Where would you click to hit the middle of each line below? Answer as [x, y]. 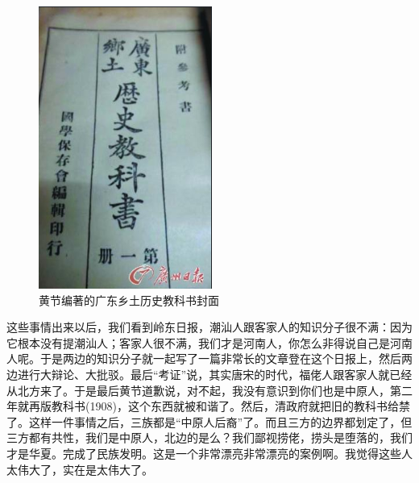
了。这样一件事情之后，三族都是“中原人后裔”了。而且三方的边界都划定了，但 [209, 421]
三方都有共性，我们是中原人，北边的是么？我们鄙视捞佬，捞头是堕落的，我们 [209, 437]
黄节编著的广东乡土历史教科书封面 [129, 300]
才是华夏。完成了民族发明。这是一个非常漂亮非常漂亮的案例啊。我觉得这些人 [209, 453]
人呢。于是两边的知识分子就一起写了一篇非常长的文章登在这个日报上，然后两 [209, 358]
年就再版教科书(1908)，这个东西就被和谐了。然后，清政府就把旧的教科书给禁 [208, 406]
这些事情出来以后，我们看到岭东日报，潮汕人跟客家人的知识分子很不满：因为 [209, 327]
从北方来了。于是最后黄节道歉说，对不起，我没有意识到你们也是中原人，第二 [209, 390]
